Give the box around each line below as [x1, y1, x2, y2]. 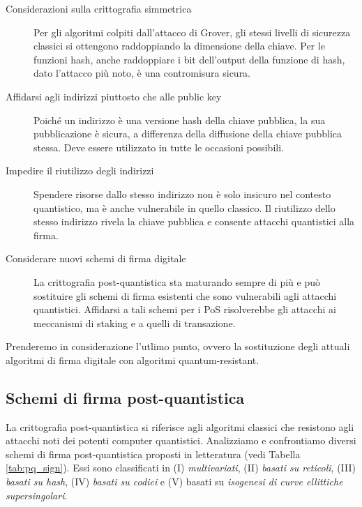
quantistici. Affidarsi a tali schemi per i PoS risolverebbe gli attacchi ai [33, 302, 336, 317]
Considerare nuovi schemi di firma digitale [6, 251, 186, 266]
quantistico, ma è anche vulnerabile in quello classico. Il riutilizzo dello [33, 200, 335, 215]
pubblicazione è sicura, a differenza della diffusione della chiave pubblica [33, 126, 342, 141]
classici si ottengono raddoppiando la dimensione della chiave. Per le [33, 38, 325, 53]
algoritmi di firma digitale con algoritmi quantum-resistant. [6, 352, 259, 367]
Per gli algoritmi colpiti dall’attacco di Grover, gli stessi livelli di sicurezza [33, 24, 351, 39]
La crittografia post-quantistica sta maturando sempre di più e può [33, 274, 320, 289]
